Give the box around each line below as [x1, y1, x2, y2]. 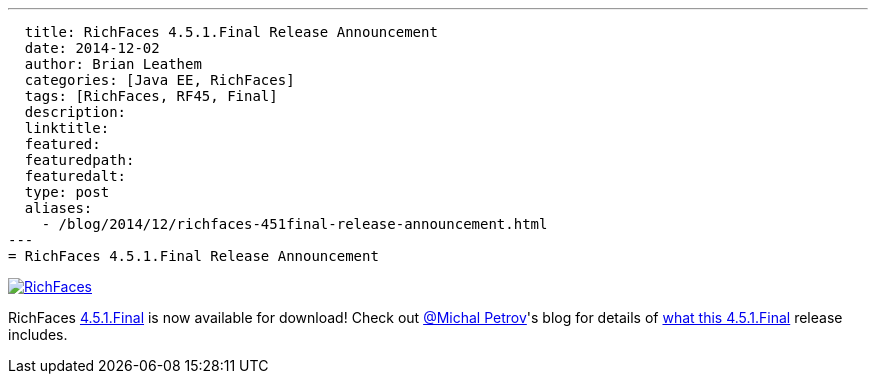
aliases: [24, 200, 93, 216]
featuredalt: [24, 168, 127, 184]
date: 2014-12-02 [24, 40, 160, 56]
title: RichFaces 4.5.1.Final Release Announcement [24, 24, 438, 40]
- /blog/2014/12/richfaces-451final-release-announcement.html [41, 216, 548, 232]
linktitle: [24, 120, 110, 136]
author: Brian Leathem [24, 56, 202, 72]
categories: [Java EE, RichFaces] [24, 72, 295, 88]
